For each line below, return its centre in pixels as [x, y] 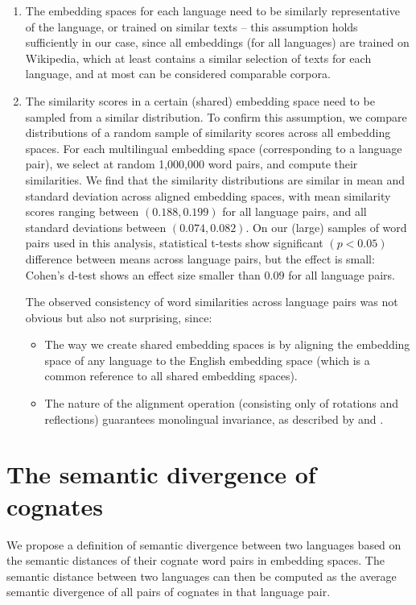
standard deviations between [96, 227]
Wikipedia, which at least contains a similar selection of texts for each [198, 58]
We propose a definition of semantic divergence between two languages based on [204, 544]
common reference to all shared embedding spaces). [171, 376]
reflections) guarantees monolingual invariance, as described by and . [214, 419]
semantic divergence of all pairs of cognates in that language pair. [169, 592]
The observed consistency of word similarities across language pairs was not [212, 302]
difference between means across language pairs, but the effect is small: [200, 258]
